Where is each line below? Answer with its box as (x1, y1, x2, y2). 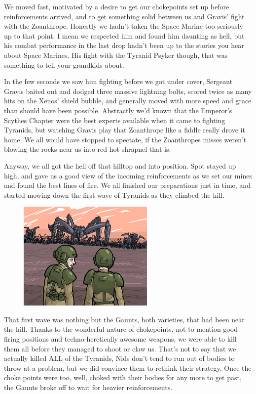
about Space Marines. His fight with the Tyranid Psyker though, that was (4, 49, 228, 60)
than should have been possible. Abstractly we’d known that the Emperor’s (4, 105, 232, 115)
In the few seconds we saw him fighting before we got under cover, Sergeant (4, 76, 233, 87)
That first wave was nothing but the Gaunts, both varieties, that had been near (4, 314, 245, 324)
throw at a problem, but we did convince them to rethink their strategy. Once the (4, 362, 252, 373)
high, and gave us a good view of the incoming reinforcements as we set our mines (4, 170, 252, 180)
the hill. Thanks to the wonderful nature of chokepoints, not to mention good (4, 324, 238, 334)
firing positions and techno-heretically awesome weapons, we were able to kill (4, 334, 237, 344)
